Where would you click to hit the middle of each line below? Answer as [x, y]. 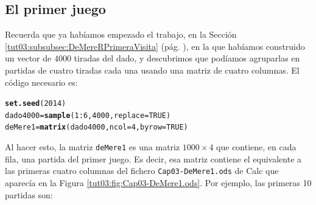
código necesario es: [41, 82]
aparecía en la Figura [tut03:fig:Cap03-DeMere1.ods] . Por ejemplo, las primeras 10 [158, 183]
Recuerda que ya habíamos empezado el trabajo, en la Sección [121, 34]
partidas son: [29, 194]
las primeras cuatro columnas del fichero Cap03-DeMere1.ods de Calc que [142, 171]
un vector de [28, 58]
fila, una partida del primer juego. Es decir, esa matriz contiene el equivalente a [153, 158]
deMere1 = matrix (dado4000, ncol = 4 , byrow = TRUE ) [97, 127]
